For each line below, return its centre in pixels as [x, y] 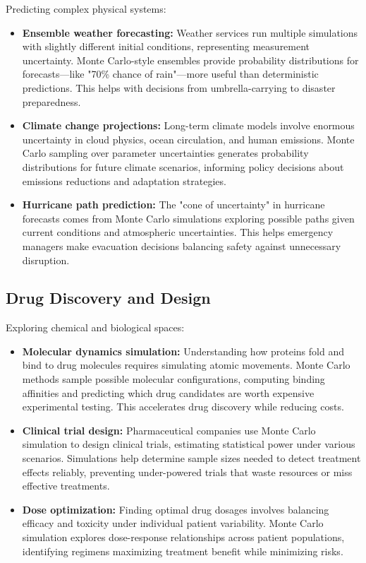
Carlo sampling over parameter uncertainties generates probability [165, 153]
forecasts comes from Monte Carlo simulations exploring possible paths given [188, 218]
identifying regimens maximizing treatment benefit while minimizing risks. [183, 551]
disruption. [46, 260]
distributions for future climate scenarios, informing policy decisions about [183, 166]
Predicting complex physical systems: [86, 8]
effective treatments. [66, 486]
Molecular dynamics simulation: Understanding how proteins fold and [183, 351]
